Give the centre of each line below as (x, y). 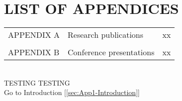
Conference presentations (111, 52)
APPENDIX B (34, 52)
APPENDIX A (34, 35)
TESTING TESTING (37, 82)
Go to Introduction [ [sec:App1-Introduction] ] (72, 92)
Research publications (106, 35)
